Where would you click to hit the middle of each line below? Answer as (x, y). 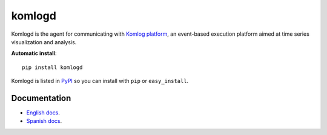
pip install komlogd (52, 67)
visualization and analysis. (44, 42)
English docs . (43, 113)
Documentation (41, 98)
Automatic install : (34, 53)
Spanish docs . (44, 121)
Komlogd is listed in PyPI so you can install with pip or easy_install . (100, 81)
